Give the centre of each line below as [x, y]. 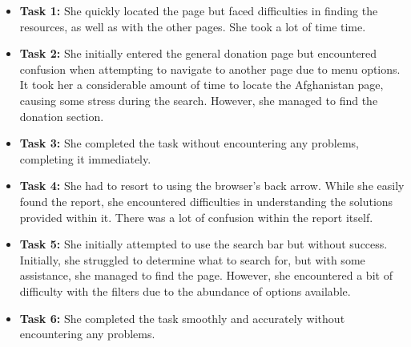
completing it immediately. [85, 158]
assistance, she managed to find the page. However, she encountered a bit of [206, 275]
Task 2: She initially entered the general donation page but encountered [198, 53]
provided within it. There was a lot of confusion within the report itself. [196, 217]
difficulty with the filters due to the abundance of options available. [185, 291]
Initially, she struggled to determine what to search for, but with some [192, 259]
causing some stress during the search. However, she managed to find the [199, 100]
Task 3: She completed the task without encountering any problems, [189, 143]
